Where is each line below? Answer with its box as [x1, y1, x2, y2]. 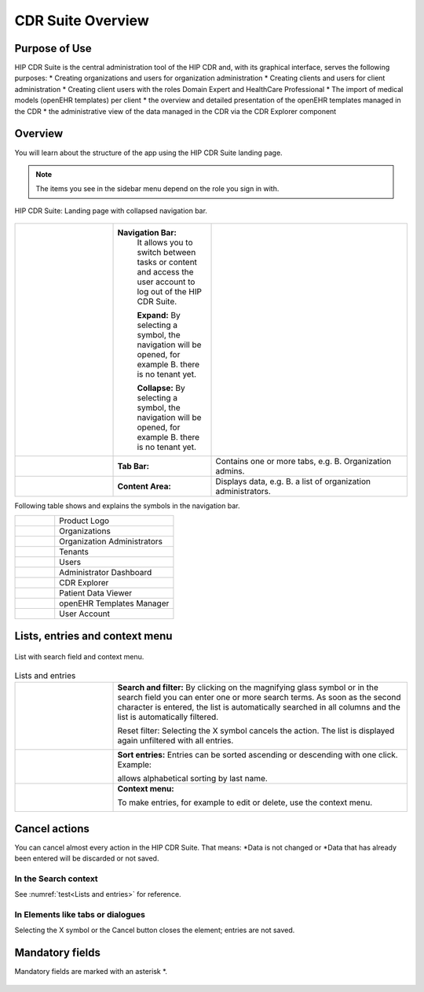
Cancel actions [14, 822, 90, 835]
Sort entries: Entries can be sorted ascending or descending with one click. [117, 750, 398, 761]
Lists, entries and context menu [14, 629, 173, 643]
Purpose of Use [14, 42, 92, 55]
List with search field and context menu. [14, 651, 144, 661]
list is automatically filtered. [117, 712, 219, 723]
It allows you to [137, 237, 193, 248]
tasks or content [137, 256, 198, 267]
